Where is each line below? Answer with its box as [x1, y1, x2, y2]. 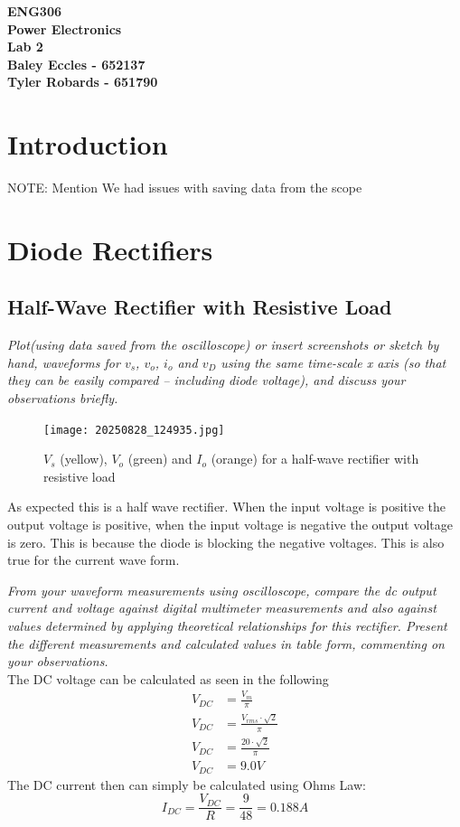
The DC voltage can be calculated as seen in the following [7, 669, 329, 688]
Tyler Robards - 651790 [7, 72, 158, 91]
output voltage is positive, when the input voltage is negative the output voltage [7, 515, 453, 534]
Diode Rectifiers [7, 230, 213, 268]
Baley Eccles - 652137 [7, 54, 146, 73]
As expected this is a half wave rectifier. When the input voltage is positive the [7, 497, 446, 516]
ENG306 [7, 2, 61, 20]
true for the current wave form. [7, 550, 180, 569]
